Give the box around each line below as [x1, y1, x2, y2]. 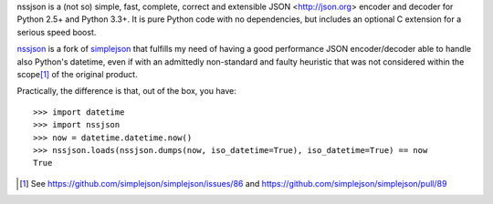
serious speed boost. [16, 26, 97, 37]
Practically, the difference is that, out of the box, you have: [16, 86, 237, 97]
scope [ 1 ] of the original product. [16, 68, 138, 79]
